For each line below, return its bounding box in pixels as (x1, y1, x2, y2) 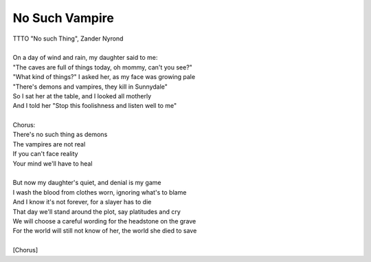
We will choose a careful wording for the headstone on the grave (12, 217, 196, 225)
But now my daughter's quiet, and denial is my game (12, 179, 161, 187)
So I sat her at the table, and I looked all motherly (12, 91, 152, 100)
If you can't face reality (12, 150, 78, 158)
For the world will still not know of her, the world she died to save (12, 227, 197, 235)
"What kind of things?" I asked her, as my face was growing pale (12, 73, 196, 81)
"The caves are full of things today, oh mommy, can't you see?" (12, 63, 192, 72)
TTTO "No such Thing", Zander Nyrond (12, 34, 124, 43)
